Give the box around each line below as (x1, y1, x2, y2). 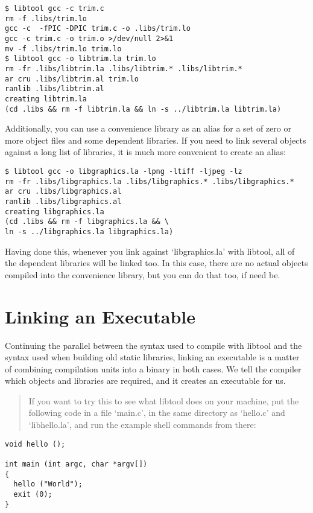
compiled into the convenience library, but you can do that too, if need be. (5, 268, 280, 281)
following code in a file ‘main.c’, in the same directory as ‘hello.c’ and (28, 406, 285, 419)
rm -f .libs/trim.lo (5, 14, 87, 23)
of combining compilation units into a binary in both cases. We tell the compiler (5, 362, 302, 375)
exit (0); (13, 489, 52, 499)
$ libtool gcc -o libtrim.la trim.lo (5, 54, 156, 63)
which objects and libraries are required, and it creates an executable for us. (5, 374, 286, 387)
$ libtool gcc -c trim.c (5, 4, 104, 13)
